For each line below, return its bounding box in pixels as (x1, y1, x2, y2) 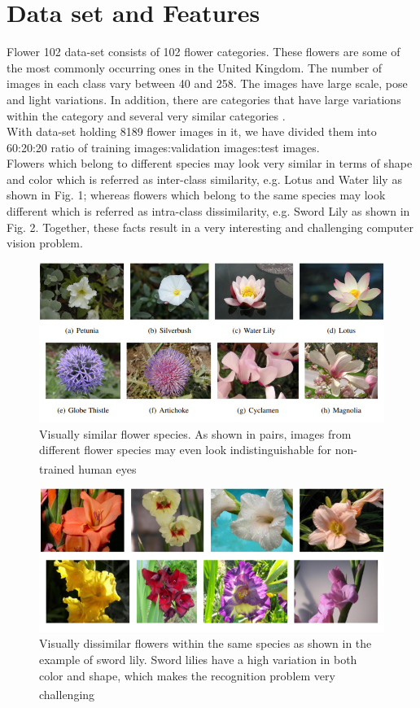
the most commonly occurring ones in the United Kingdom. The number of (7, 59, 383, 76)
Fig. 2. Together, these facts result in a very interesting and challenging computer (7, 218, 414, 235)
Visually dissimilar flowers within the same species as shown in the (39, 635, 372, 652)
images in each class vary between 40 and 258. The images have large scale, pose (7, 75, 408, 92)
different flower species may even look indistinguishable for (39, 441, 331, 458)
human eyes (78, 460, 137, 477)
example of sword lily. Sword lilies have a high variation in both (39, 650, 357, 667)
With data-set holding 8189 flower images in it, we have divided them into (7, 123, 377, 140)
